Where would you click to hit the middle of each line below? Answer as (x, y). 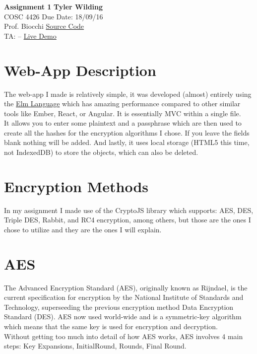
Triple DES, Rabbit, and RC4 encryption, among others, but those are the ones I (128, 220)
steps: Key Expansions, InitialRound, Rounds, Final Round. (95, 346)
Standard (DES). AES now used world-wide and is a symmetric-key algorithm (123, 317)
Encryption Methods (76, 186)
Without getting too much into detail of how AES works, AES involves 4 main (124, 336)
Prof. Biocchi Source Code (44, 26)
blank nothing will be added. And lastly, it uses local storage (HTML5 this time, (127, 142)
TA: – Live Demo (30, 35)
